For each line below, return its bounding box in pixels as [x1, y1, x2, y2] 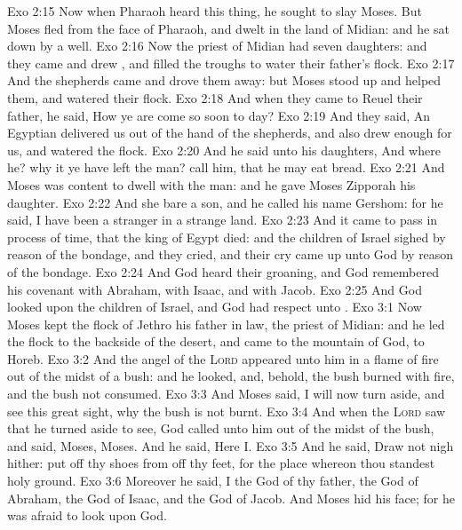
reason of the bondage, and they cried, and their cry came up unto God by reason [7, 245, 454, 264]
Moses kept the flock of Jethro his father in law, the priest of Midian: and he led [7, 314, 445, 333]
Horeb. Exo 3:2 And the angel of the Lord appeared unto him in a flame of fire [7, 349, 439, 368]
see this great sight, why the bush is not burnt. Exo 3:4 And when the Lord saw [7, 401, 446, 420]
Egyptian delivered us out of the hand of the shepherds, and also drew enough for [7, 123, 452, 142]
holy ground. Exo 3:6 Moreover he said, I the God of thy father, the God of [7, 471, 418, 490]
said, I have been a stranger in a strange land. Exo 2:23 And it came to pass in [7, 210, 438, 229]
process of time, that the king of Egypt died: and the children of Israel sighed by [7, 227, 446, 246]
